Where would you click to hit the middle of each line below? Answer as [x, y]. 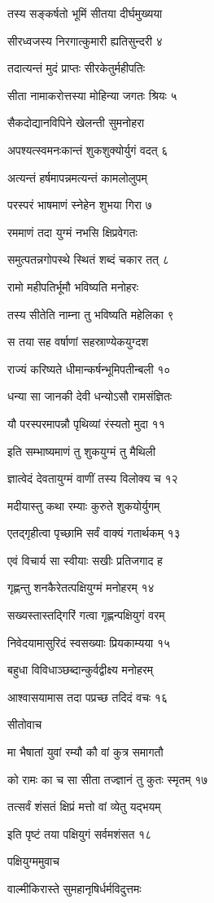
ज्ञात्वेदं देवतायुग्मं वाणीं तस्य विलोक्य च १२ [93, 478]
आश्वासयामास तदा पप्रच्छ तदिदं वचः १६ [87, 697]
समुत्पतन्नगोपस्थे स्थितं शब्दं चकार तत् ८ [88, 259]
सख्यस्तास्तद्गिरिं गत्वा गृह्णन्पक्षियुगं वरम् [86, 615]
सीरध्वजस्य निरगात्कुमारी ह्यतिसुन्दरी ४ [85, 40]
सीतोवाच [25, 724]
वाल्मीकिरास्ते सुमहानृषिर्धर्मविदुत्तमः [74, 888]
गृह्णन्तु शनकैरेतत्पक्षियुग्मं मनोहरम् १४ [81, 587]
